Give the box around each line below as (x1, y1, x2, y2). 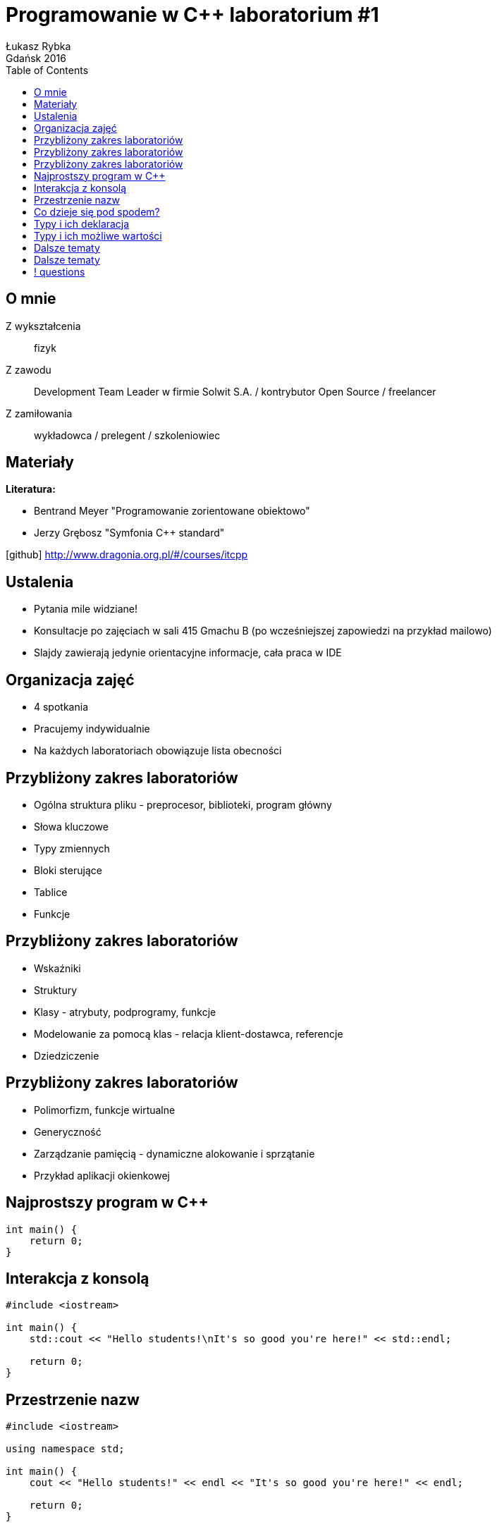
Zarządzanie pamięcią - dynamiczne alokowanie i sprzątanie (34, 1147, 315, 1160)
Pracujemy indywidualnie (34, 723, 150, 735)
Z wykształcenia (6, 319, 81, 332)
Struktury (34, 983, 78, 996)
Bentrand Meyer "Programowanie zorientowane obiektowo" (34, 505, 310, 517)
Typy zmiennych (34, 842, 110, 854)
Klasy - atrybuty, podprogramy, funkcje (34, 1005, 216, 1018)
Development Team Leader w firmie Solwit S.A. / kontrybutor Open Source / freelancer (34, 385, 436, 398)
